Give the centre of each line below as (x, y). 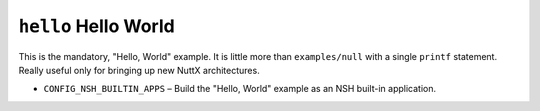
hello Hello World (96, 26)
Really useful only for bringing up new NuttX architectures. (139, 70)
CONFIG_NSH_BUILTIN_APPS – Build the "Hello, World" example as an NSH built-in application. (240, 89)
